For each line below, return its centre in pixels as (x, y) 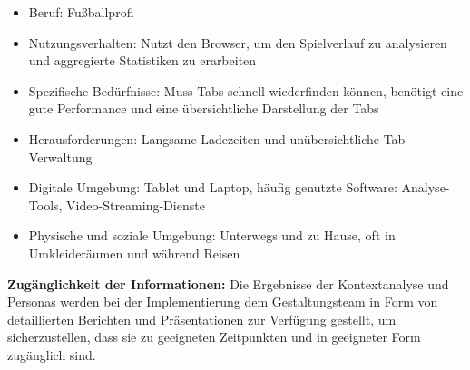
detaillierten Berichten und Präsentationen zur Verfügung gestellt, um (202, 319)
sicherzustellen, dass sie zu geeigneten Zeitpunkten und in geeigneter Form (214, 337)
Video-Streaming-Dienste (136, 204)
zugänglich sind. (52, 354)
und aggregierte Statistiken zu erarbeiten (142, 60)
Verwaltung (60, 156)
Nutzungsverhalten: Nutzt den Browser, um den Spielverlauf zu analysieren (238, 42)
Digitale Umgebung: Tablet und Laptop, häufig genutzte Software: (213, 187)
